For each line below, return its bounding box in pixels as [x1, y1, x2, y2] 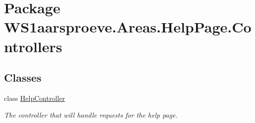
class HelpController [4, 92, 65, 103]
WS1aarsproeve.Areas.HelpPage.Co [4, 17, 252, 37]
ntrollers [4, 36, 62, 56]
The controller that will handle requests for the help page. [4, 109, 178, 120]
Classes [4, 70, 42, 85]
